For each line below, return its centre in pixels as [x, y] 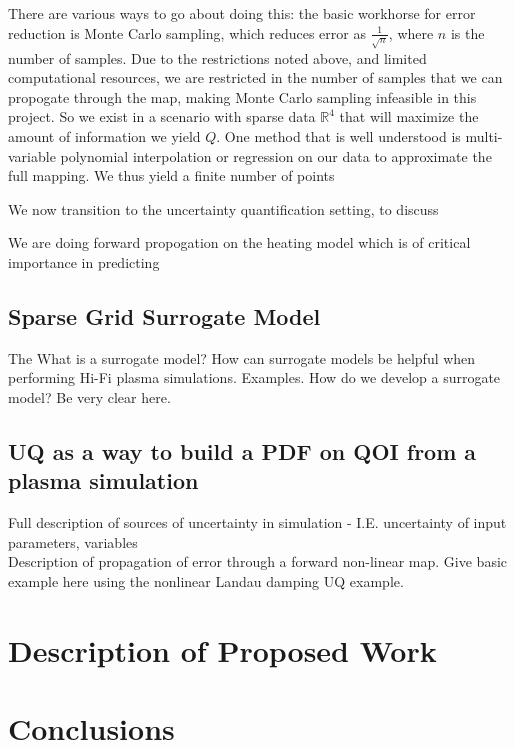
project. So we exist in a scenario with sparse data [162, 116]
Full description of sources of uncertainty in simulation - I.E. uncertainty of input [257, 522]
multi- [484, 135]
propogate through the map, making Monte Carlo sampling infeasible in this [242, 96]
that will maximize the [409, 116]
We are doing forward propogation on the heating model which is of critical [239, 242]
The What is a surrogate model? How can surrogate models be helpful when [242, 357]
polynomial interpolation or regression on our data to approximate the [276, 155]
